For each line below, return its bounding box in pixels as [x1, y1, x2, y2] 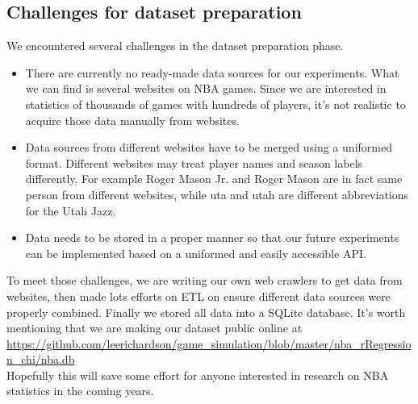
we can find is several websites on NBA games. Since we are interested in [25, 80, 387, 97]
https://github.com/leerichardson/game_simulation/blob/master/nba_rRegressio [6, 335, 412, 352]
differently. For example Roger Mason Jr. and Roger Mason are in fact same [25, 170, 403, 187]
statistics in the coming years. [6, 382, 154, 399]
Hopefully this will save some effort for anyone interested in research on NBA [6, 366, 389, 383]
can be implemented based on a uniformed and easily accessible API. [25, 244, 366, 261]
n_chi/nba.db [6, 351, 75, 368]
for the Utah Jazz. [25, 202, 116, 219]
